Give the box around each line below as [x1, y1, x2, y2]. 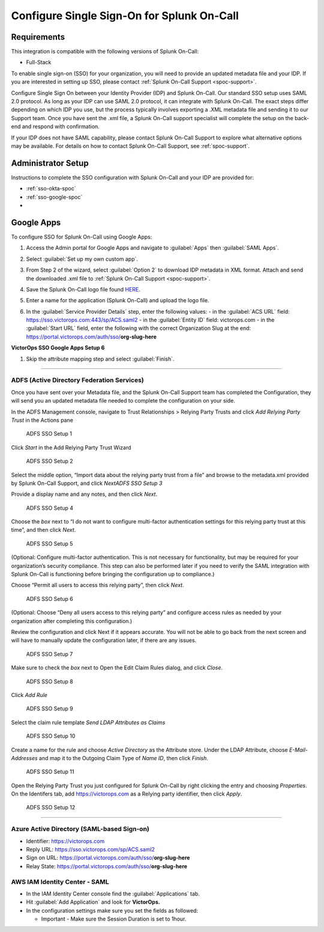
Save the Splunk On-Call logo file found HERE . [26, 285, 140, 293]
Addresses [11, 754, 38, 761]
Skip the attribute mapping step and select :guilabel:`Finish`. [26, 355, 175, 362]
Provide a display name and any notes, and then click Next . [11, 490, 158, 498]
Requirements [11, 32, 65, 42]
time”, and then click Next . [11, 526, 76, 534]
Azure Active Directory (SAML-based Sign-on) [11, 825, 149, 833]
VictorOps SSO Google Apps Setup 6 [11, 344, 105, 352]
